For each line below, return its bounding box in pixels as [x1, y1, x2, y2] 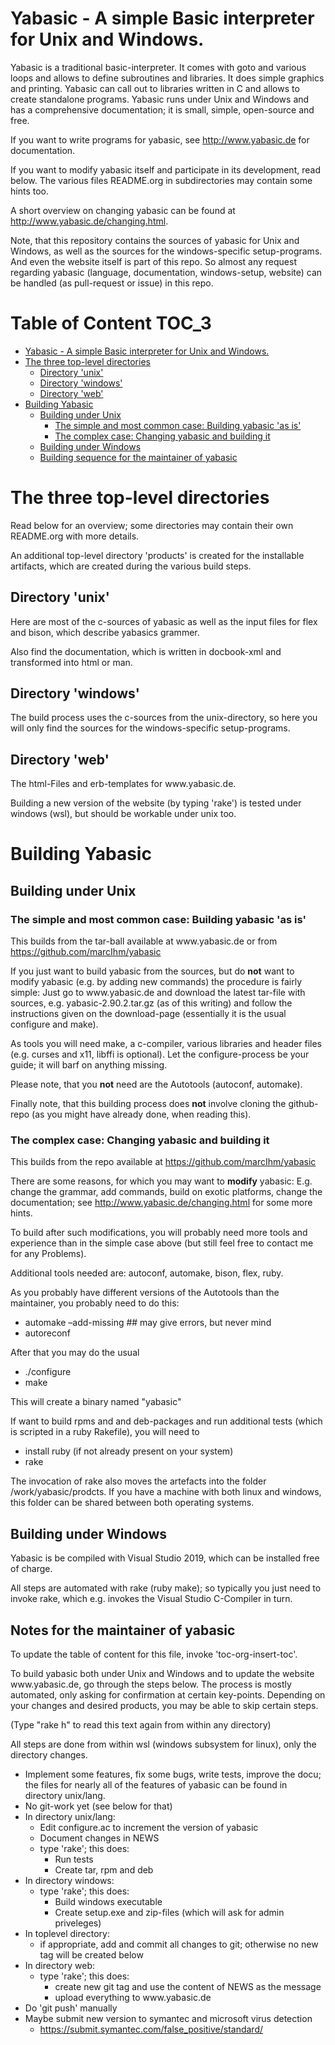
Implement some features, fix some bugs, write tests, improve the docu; [24, 1768, 322, 1781]
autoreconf [24, 1327, 71, 1339]
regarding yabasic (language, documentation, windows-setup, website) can [10, 266, 323, 278]
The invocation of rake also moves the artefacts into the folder [10, 1475, 267, 1487]
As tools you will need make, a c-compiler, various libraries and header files [10, 1038, 322, 1050]
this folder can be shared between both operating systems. [10, 1497, 255, 1509]
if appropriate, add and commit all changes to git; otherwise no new [39, 1938, 319, 1951]
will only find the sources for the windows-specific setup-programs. [10, 722, 291, 734]
